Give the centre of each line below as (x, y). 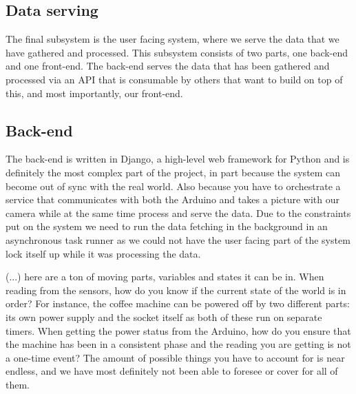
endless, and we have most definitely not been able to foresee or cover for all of (172, 371)
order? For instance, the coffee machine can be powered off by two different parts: (178, 303)
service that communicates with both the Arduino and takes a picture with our (172, 199)
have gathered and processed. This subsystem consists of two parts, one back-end (177, 52)
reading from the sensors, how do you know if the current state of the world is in (176, 290)
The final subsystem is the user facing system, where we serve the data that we (172, 39)
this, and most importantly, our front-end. (94, 93)
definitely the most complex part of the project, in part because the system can (173, 172)
